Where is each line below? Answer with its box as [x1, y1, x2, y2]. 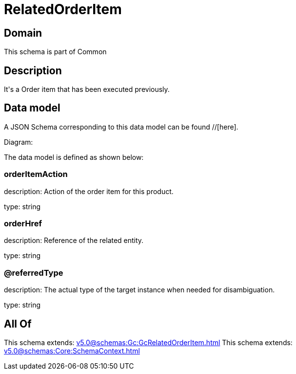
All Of [4, 317, 32, 330]
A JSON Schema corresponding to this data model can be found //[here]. [4, 122, 238, 131]
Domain [4, 26, 42, 39]
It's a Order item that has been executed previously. [4, 85, 170, 94]
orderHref [4, 218, 42, 228]
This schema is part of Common [4, 47, 107, 56]
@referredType [4, 267, 63, 278]
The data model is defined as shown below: [4, 153, 144, 161]
